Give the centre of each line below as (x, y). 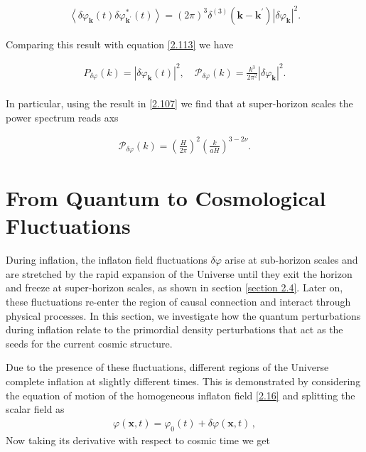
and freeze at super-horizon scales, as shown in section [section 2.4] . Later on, (174, 287)
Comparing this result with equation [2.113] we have (120, 44)
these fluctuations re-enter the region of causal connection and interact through (178, 302)
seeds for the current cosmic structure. (89, 343)
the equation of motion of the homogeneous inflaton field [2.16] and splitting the (181, 395)
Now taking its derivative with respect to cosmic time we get (138, 440)
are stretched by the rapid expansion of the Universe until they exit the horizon (179, 273)
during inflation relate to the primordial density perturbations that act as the (174, 329)
